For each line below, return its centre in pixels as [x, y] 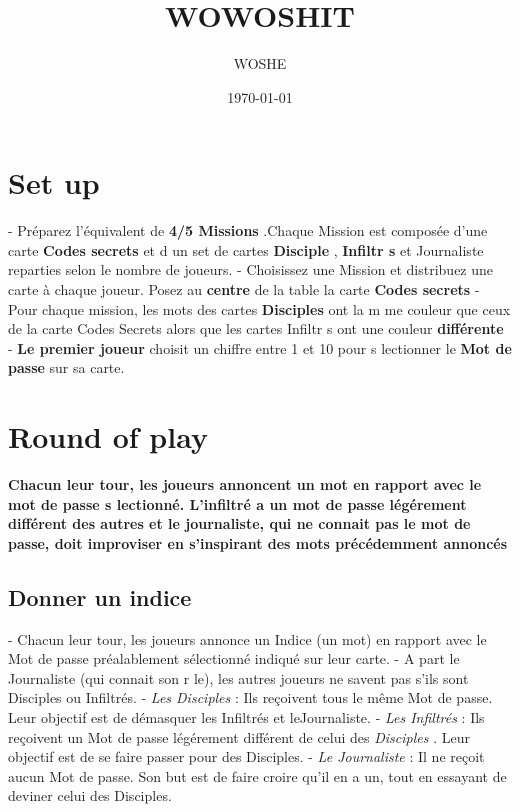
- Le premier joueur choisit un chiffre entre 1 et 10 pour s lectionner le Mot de [260, 347]
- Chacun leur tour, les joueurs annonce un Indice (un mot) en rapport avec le [247, 638]
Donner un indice [100, 596]
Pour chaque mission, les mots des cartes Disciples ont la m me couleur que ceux [259, 308]
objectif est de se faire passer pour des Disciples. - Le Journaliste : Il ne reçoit [246, 756]
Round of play [108, 436]
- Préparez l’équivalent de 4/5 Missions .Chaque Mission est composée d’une [248, 230]
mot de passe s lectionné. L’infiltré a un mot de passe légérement [237, 503]
